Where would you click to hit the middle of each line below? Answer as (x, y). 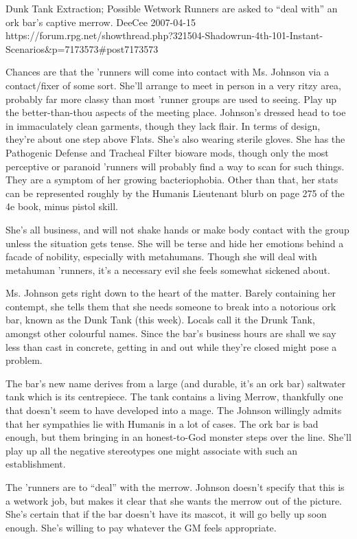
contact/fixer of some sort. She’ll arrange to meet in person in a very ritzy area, (173, 85)
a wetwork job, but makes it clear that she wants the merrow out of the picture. (174, 500)
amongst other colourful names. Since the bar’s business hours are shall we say (171, 333)
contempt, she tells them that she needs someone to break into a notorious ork (171, 306)
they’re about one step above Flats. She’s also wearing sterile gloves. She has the (175, 139)
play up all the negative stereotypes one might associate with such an (152, 450)
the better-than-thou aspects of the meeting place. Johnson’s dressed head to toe (176, 112)
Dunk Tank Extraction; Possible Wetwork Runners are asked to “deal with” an (172, 8)
